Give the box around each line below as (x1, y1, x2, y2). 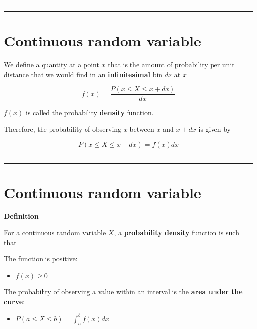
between (129, 123, 154, 134)
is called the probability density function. (26, 107, 154, 118)
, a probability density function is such (114, 227, 239, 238)
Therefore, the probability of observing (4, 123, 122, 134)
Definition (4, 210, 39, 221)
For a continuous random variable (4, 227, 106, 238)
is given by (198, 123, 231, 134)
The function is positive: (4, 253, 78, 264)
